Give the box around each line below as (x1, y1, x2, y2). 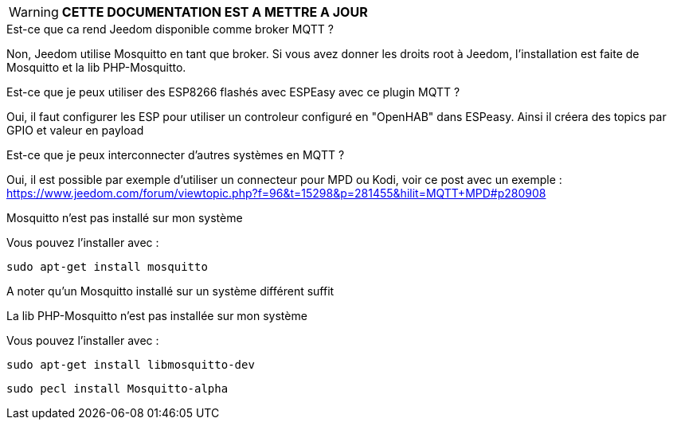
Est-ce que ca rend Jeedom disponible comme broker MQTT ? (6, 22, 334, 36)
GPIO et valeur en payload (6, 123, 144, 137)
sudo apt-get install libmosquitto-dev (6, 358, 255, 371)
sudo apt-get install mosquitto (6, 260, 208, 273)
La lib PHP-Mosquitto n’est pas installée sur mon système (6, 309, 307, 322)
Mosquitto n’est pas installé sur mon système (6, 211, 243, 225)
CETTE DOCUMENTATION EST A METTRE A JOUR (61, 4, 368, 20)
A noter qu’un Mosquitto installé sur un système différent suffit (6, 284, 335, 298)
